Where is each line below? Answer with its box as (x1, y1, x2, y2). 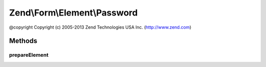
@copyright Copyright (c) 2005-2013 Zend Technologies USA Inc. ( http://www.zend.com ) (9, 24, 192, 30)
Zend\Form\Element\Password (9, 7, 138, 18)
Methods (9, 37, 37, 45)
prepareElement (9, 51, 49, 58)
